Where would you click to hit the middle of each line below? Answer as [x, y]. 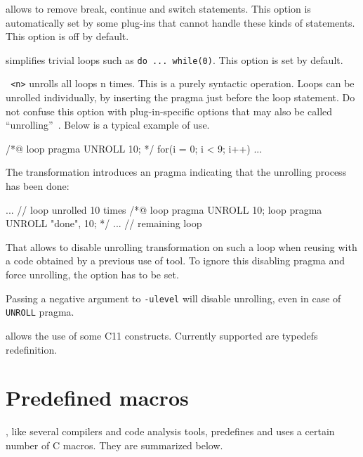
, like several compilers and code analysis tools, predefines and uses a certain [170, 431]
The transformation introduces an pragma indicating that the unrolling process [176, 172]
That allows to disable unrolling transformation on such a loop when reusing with [181, 246]
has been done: [38, 186]
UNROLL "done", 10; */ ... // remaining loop [104, 223]
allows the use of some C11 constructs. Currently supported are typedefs [162, 335]
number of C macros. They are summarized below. [114, 445]
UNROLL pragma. [40, 312]
